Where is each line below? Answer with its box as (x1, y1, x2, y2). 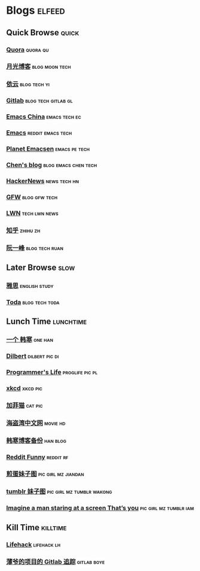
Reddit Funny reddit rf (6, 452, 69, 461)
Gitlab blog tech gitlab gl (6, 96, 73, 105)
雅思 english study (6, 281, 54, 290)
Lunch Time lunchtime (6, 317, 87, 327)
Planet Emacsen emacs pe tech (6, 145, 90, 153)
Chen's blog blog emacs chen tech (6, 160, 97, 169)
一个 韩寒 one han (6, 336, 54, 344)
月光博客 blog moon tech (6, 62, 71, 71)
